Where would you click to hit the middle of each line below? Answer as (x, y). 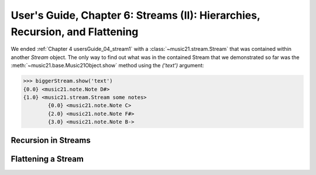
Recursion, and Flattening (75, 32)
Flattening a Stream (47, 159)
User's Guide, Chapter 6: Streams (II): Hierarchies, (135, 15)
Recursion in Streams (51, 140)
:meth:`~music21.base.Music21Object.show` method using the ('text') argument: (107, 66)
